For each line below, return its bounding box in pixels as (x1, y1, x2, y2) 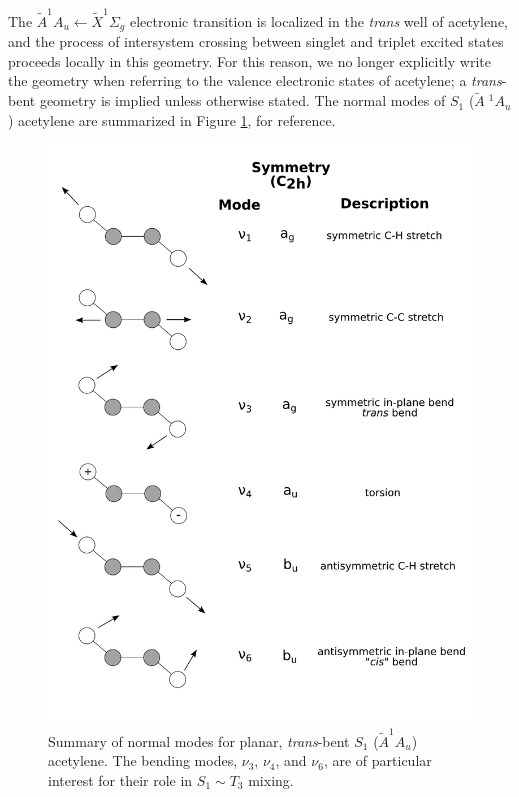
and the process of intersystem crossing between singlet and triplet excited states (8, 31, 504, 52)
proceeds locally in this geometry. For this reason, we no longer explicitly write (8, 50, 491, 71)
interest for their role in (48, 769, 193, 790)
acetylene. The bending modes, (48, 750, 238, 771)
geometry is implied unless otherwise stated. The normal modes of (39, 90, 446, 111)
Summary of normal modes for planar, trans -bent (48, 730, 350, 751)
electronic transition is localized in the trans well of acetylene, (129, 10, 509, 31)
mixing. (248, 769, 294, 790)
